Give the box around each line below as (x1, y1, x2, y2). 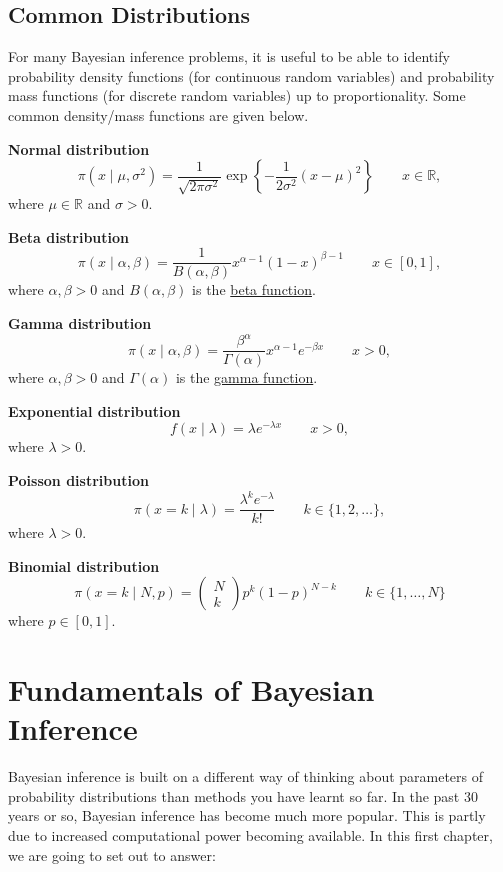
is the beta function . (192, 279, 316, 300)
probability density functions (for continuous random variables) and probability (8, 65, 495, 86)
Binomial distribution (8, 555, 160, 576)
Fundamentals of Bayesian (8, 669, 375, 710)
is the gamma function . (175, 367, 318, 388)
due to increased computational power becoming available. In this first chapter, (8, 825, 493, 846)
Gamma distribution (8, 313, 152, 334)
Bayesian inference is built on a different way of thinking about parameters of (8, 766, 484, 787)
